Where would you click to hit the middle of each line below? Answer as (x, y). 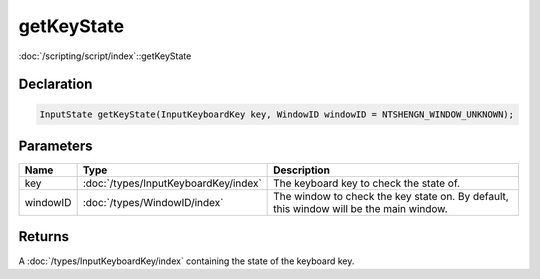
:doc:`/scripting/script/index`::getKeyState (105, 56)
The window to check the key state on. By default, (391, 197)
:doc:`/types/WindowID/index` (153, 203)
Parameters (55, 145)
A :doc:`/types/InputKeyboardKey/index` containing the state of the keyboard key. (186, 261)
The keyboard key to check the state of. (366, 183)
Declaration (55, 84)
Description (301, 170)
